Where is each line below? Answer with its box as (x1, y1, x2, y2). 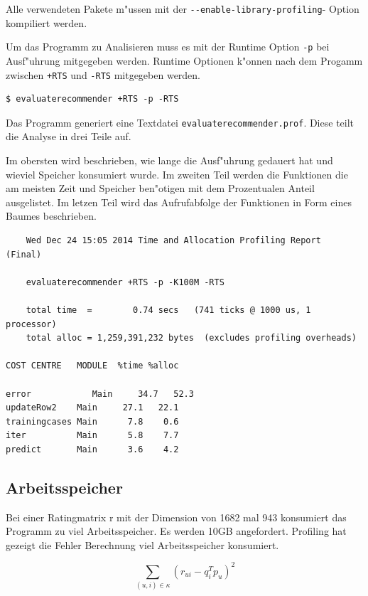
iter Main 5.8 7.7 (6, 430, 179, 441)
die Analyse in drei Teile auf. (6, 129, 131, 144)
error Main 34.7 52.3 (6, 388, 194, 399)
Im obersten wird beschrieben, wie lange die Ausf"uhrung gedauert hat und (6, 153, 333, 167)
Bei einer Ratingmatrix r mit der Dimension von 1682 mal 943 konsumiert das (6, 509, 347, 524)
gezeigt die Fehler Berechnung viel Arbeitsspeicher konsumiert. (6, 537, 279, 552)
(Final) (6, 249, 42, 260)
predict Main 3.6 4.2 (6, 444, 179, 454)
